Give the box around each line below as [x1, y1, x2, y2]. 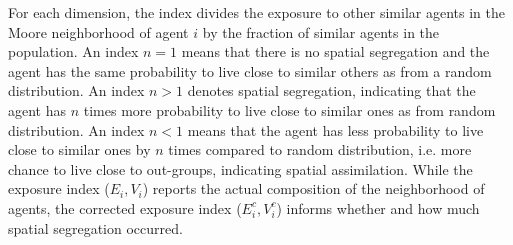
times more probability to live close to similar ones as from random [83, 99, 496, 120]
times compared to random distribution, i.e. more [168, 139, 472, 160]
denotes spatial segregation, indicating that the [187, 80, 476, 101]
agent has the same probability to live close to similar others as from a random [8, 60, 492, 81]
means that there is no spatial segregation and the [181, 41, 490, 62]
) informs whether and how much [276, 197, 480, 218]
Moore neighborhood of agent [8, 21, 189, 42]
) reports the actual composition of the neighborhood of [142, 178, 485, 199]
